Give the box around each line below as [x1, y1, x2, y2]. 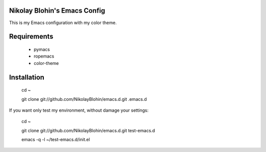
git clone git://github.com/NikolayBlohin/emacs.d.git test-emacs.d [21, 127, 155, 133]
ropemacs [33, 53, 54, 59]
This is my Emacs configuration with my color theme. [9, 20, 117, 26]
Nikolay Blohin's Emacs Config [9, 6, 105, 15]
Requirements [9, 32, 54, 41]
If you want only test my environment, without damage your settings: [9, 107, 149, 113]
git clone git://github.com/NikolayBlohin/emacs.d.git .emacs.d [21, 96, 147, 102]
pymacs [33, 46, 50, 52]
